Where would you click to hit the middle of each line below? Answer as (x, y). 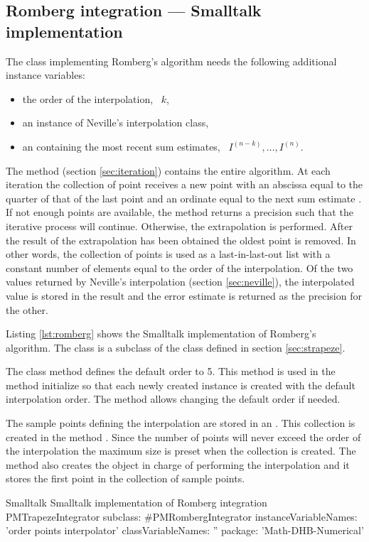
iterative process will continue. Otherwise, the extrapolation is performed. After (179, 226)
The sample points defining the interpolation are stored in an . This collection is (181, 423)
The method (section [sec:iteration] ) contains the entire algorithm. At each (168, 170)
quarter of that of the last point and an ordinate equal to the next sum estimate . (184, 198)
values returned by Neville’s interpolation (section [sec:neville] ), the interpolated (180, 282)
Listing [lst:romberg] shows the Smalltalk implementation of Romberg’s (161, 334)
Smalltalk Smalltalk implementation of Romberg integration (137, 503)
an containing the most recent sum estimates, (121, 146)
